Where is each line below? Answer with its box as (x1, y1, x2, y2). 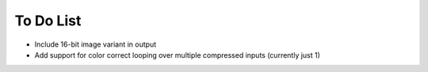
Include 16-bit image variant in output (34, 40, 157, 49)
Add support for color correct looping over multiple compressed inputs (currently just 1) (34, 50, 321, 59)
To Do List (14, 12, 82, 29)
